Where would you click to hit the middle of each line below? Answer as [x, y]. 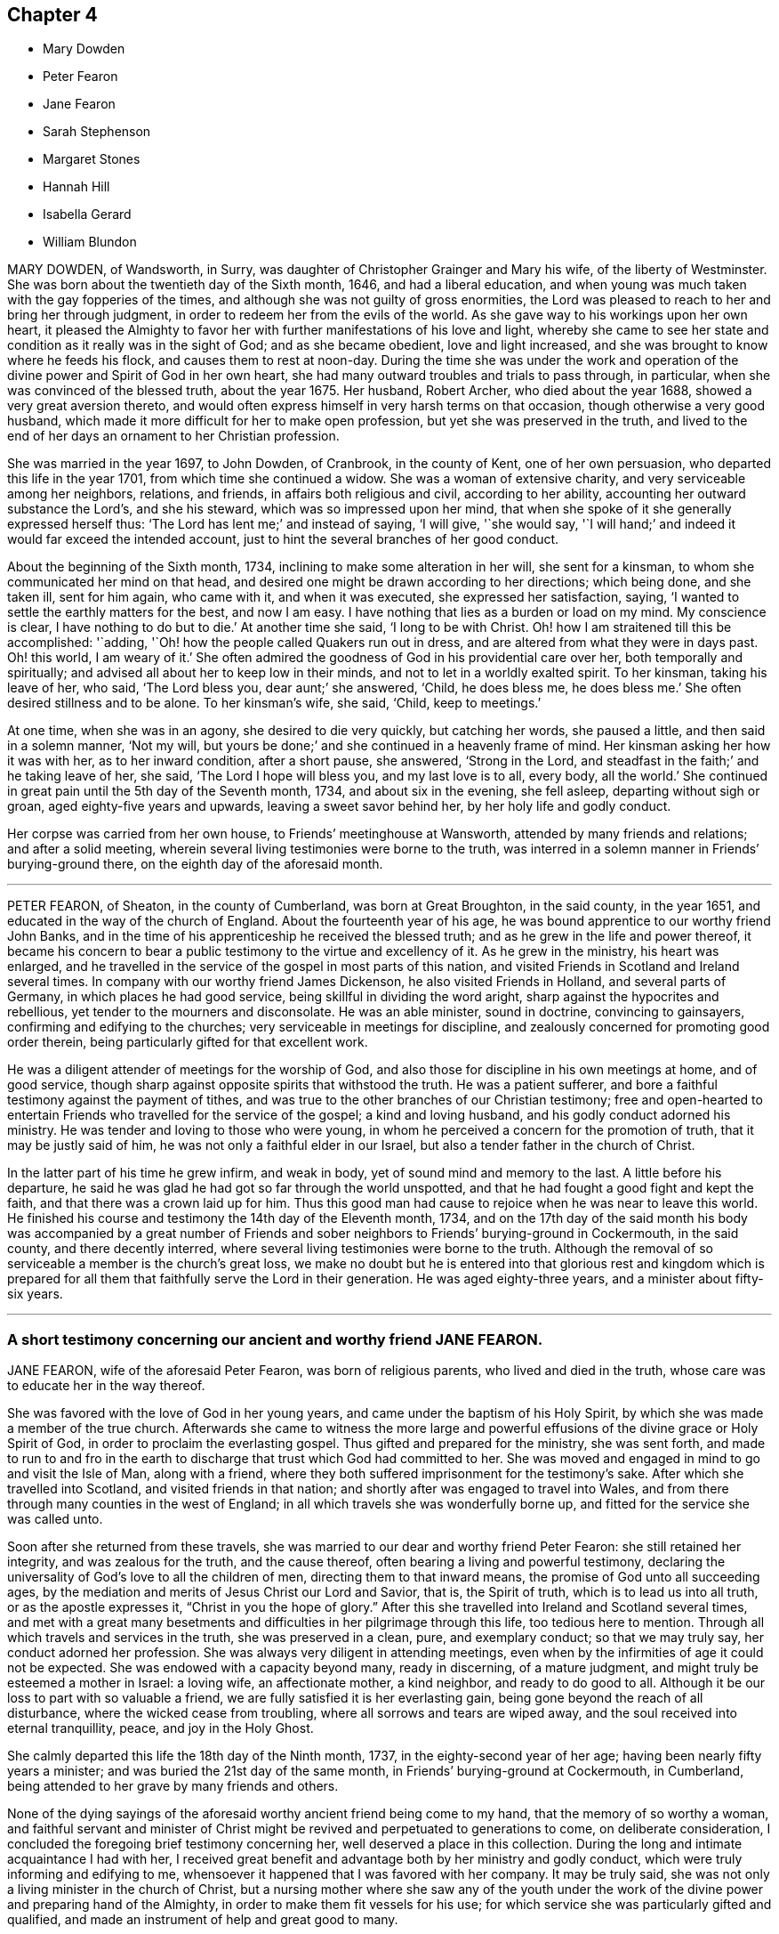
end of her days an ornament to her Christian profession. [173, 436]
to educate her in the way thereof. [106, 1386]
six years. [35, 1294]
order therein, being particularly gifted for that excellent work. [188, 1042]
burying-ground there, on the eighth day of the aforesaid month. [195, 864]
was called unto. [55, 1519]
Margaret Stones [92, 159]
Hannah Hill [76, 187]
